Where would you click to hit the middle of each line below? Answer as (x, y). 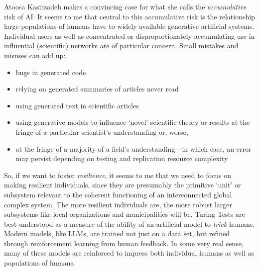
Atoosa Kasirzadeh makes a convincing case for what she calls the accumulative (125, 6)
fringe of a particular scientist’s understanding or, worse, (102, 132)
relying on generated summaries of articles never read (97, 89)
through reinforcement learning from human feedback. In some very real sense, (124, 243)
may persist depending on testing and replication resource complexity (122, 158)
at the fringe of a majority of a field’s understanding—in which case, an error (133, 148)
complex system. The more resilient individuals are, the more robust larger (118, 204)
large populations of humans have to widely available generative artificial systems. (129, 26)
